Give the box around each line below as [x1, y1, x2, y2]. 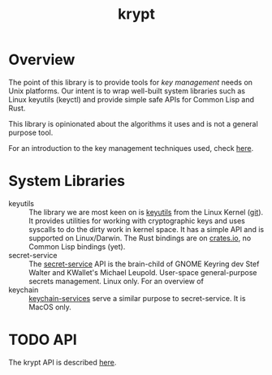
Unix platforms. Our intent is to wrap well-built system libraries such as [8, 86, 246, 96]
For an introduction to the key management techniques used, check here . [8, 143, 254, 153]
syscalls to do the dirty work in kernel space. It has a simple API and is [28, 224, 265, 234]
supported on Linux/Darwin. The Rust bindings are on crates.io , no [28, 233, 252, 243]
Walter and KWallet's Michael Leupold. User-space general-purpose [28, 267, 257, 277]
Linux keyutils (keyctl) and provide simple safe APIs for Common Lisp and [8, 94, 254, 104]
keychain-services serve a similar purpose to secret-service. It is [28, 293, 246, 303]
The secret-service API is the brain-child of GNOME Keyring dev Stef [28, 259, 260, 269]
